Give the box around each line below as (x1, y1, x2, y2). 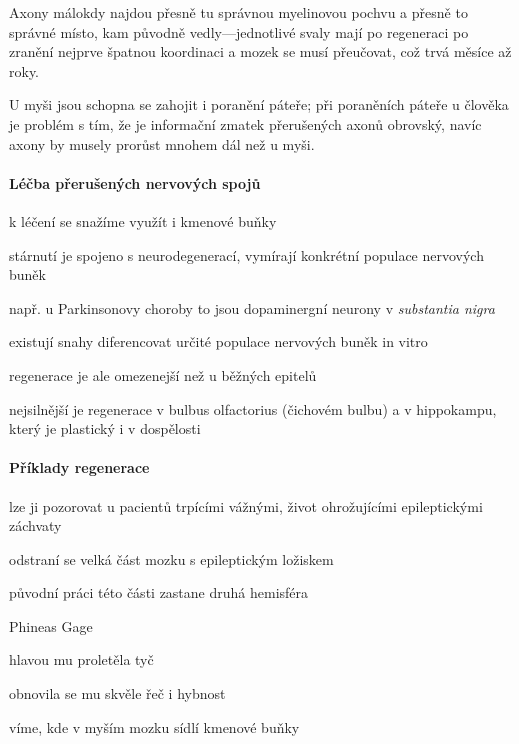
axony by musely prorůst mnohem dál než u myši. (9, 133, 315, 154)
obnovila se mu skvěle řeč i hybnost (9, 683, 226, 704)
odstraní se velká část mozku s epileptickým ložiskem (9, 548, 334, 569)
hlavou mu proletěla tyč (9, 649, 154, 670)
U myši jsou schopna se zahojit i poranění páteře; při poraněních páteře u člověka (9, 94, 509, 115)
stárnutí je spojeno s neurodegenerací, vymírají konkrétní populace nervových (9, 244, 484, 265)
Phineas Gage (9, 615, 93, 636)
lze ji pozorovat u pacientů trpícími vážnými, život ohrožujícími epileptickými (9, 495, 483, 516)
